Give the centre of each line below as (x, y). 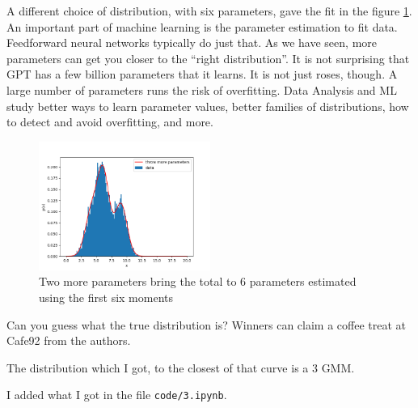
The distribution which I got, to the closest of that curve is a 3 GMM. (181, 367)
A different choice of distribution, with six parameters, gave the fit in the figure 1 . (209, 11)
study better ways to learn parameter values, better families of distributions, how (208, 106)
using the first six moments (106, 297)
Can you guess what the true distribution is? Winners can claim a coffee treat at (207, 324)
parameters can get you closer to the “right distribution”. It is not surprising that (208, 58)
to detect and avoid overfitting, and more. (110, 122)
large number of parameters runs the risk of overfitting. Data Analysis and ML (202, 89)
